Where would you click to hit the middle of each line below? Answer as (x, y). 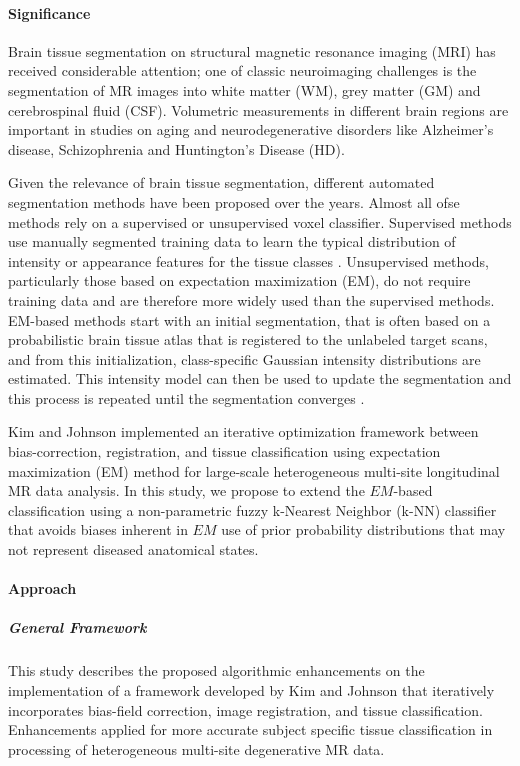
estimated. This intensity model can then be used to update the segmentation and (260, 378)
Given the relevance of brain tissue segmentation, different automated (221, 182)
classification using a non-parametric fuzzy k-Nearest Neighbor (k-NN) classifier (252, 509)
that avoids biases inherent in (98, 529)
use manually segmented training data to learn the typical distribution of (232, 241)
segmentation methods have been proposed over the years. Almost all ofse (234, 201)
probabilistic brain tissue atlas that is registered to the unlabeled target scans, (248, 339)
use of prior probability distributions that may (363, 529)
